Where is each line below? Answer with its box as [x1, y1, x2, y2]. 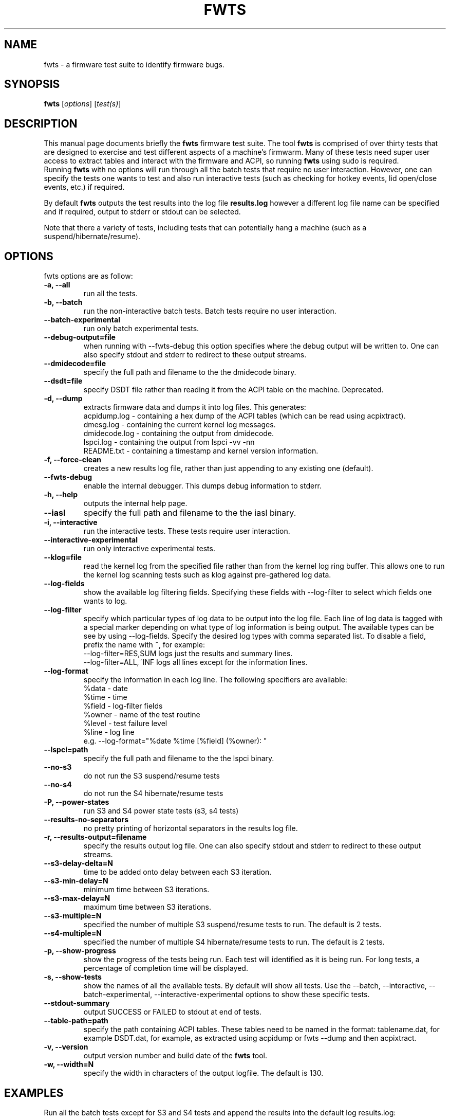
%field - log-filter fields [83, 701, 163, 711]
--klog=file [44, 553, 82, 562]
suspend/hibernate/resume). [44, 232, 141, 241]
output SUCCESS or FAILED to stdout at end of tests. [83, 1007, 262, 1017]
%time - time [83, 693, 127, 702]
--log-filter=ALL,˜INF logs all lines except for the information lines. [83, 658, 308, 667]
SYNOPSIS [4, 78, 60, 91]
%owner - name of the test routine [83, 710, 200, 719]
